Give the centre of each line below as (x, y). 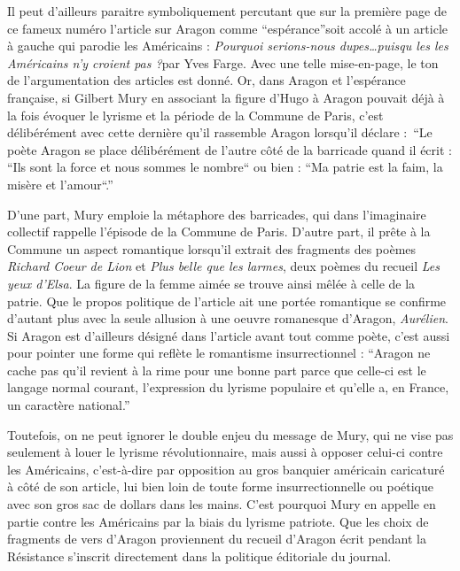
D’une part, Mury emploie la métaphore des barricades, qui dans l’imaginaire (217, 214)
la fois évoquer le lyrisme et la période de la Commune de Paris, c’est (195, 115)
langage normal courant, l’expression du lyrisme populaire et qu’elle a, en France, (228, 387)
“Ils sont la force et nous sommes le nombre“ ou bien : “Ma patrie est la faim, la (225, 167)
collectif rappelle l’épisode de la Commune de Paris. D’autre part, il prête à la (219, 231)
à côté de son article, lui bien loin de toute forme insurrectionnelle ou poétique (220, 486)
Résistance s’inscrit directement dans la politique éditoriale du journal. (199, 556)
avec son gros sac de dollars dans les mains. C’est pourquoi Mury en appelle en (222, 504)
